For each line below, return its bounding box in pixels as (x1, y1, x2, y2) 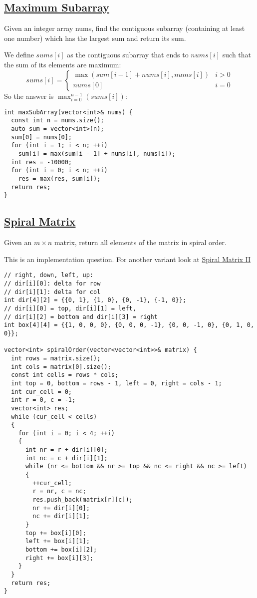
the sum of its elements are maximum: (4, 59, 121, 69)
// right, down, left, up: (4, 272, 93, 279)
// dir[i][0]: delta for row (4, 280, 101, 287)
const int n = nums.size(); (11, 117, 104, 124)
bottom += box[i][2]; (25, 546, 97, 553)
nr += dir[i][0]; (32, 504, 90, 512)
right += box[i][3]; (25, 554, 93, 562)
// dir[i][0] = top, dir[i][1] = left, (4, 304, 136, 312)
